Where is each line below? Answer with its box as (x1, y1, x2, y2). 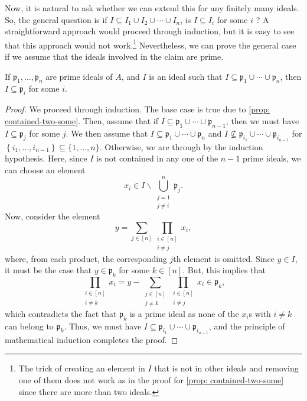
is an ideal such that (149, 70, 223, 82)
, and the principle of (208, 319, 285, 332)
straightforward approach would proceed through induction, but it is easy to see (5, 25, 295, 37)
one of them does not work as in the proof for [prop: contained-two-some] (18, 373, 284, 386)
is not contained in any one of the (96, 152, 218, 164)
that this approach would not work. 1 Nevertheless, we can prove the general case (5, 37, 296, 51)
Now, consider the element (5, 210, 100, 222)
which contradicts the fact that (5, 307, 117, 319)
